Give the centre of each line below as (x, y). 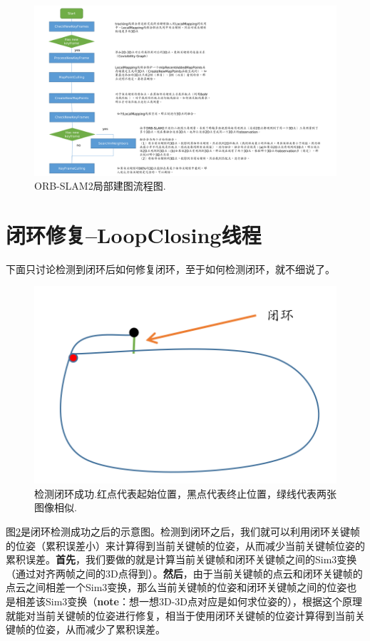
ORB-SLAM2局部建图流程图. (100, 186)
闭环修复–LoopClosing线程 (134, 234)
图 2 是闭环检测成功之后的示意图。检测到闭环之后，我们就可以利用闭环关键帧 (183, 532)
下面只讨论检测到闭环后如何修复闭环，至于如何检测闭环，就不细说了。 (170, 268)
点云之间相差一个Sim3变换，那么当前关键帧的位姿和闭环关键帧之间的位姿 (176, 587)
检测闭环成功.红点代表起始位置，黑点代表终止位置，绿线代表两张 (185, 493)
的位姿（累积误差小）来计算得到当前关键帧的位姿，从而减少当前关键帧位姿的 (185, 545)
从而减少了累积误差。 (115, 629)
